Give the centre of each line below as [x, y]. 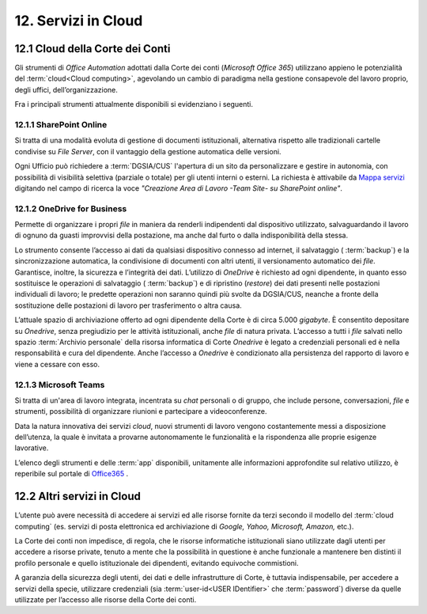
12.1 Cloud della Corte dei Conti [93, 49]
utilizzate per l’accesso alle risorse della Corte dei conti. [106, 599]
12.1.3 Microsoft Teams [60, 385]
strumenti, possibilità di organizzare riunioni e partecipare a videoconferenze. [141, 411]
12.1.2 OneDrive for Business [71, 208]
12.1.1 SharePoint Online [61, 125]
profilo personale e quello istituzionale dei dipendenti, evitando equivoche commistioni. [157, 563]
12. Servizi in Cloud [79, 21]
